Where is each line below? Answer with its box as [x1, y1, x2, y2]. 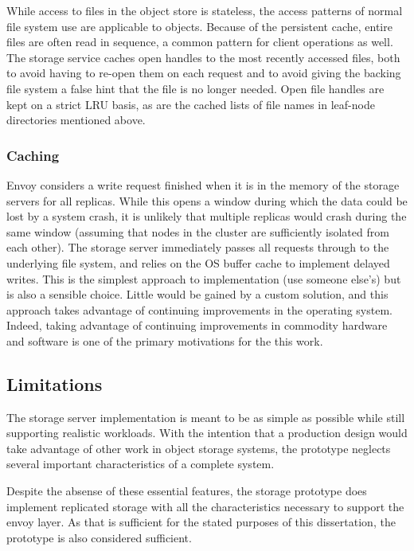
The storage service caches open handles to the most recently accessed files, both [6, 49, 400, 65]
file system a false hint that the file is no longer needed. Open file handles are [6, 80, 385, 96]
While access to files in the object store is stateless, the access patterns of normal [6, 2, 403, 18]
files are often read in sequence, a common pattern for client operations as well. [6, 33, 393, 50]
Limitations [6, 371, 103, 396]
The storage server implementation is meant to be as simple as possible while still [6, 408, 405, 425]
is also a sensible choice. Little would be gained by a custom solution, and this [6, 286, 389, 303]
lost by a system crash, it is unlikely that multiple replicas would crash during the [6, 208, 407, 225]
